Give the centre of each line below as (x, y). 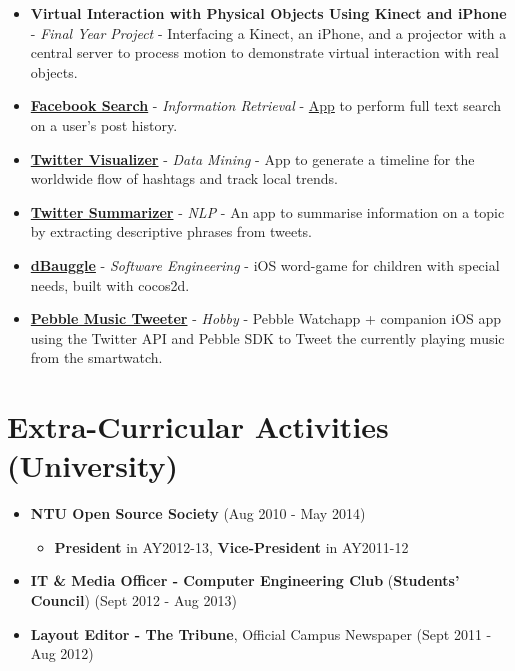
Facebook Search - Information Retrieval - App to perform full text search (266, 105)
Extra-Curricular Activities (198, 426)
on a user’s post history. (104, 124)
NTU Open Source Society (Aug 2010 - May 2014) (198, 513)
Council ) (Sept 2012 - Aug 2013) (133, 600)
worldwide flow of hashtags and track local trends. (184, 178)
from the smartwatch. (96, 357)
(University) (93, 465)
